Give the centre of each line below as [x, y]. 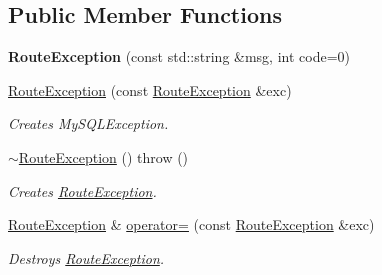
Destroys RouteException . [86, 257]
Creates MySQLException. [88, 123]
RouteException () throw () [103, 156]
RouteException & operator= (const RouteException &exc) [191, 224]
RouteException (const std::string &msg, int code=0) [179, 56]
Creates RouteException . [82, 190]
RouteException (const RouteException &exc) [150, 89]
